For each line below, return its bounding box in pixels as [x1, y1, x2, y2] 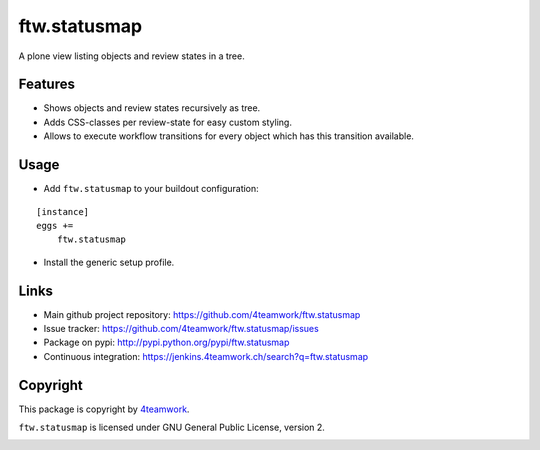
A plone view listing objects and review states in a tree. [18, 50, 245, 62]
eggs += [36, 220, 74, 231]
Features [18, 76, 75, 93]
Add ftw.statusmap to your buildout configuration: [43, 183, 259, 195]
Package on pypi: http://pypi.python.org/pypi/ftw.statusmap [43, 336, 290, 349]
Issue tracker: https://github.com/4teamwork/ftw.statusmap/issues [43, 323, 319, 334]
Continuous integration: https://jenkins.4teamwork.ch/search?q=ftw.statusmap [43, 350, 369, 362]
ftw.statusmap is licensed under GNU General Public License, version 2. [18, 421, 325, 434]
